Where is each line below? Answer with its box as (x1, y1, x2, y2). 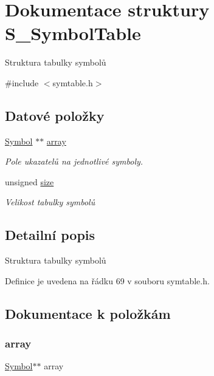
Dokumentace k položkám (5, 304, 171, 323)
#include (5, 76, 39, 89)
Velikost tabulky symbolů (5, 196, 95, 208)
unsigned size (5, 175, 54, 188)
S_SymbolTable (5, 21, 141, 46)
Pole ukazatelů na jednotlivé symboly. (5, 155, 143, 168)
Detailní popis (5, 225, 95, 244)
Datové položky (5, 106, 105, 125)
